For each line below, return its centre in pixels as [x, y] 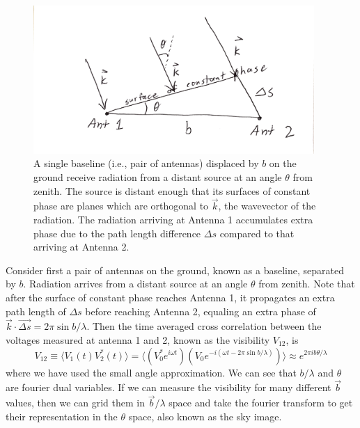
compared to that [257, 233]
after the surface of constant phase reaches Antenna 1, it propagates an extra [170, 297]
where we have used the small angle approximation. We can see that [151, 372]
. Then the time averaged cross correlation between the [204, 326]
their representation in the [62, 416]
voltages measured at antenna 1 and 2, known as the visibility [138, 339]
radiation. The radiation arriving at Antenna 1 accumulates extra [173, 219]
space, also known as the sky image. [205, 416]
